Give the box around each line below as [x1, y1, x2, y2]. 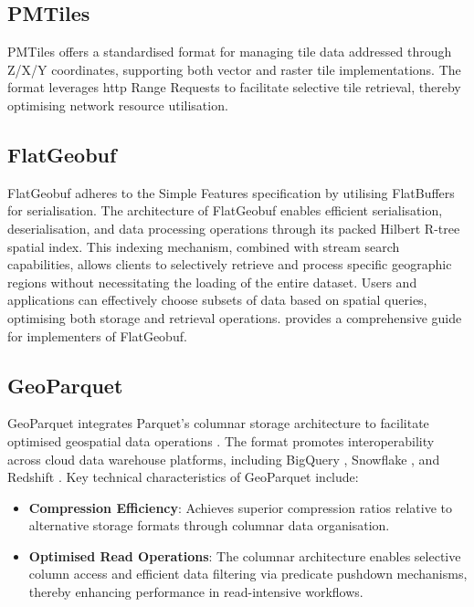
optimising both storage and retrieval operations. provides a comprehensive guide [7, 308, 462, 327]
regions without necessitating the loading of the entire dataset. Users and [7, 272, 417, 291]
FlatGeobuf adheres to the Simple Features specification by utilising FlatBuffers [7, 183, 455, 202]
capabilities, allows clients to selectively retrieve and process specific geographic [7, 255, 452, 274]
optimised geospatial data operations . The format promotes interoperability [7, 431, 435, 450]
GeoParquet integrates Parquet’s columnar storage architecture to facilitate [7, 413, 429, 433]
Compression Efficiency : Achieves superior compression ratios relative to [28, 497, 452, 517]
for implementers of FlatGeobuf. [7, 326, 187, 345]
